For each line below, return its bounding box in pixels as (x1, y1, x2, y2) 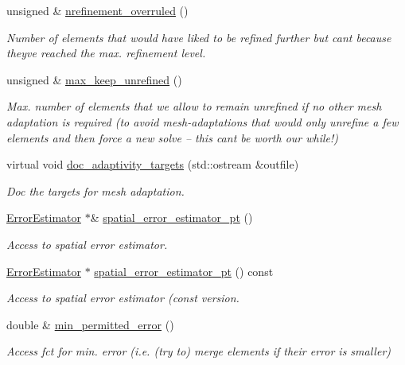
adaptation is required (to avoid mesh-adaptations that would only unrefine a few (6, 113, 399, 130)
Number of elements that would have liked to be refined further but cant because (6, 29, 391, 45)
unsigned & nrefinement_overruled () (6, 2, 189, 18)
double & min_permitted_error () (6, 316, 174, 332)
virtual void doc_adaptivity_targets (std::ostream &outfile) (6, 156, 299, 173)
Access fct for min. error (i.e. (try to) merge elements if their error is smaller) (6, 343, 391, 359)
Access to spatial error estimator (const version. (6, 289, 239, 306)
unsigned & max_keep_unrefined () (6, 71, 182, 87)
